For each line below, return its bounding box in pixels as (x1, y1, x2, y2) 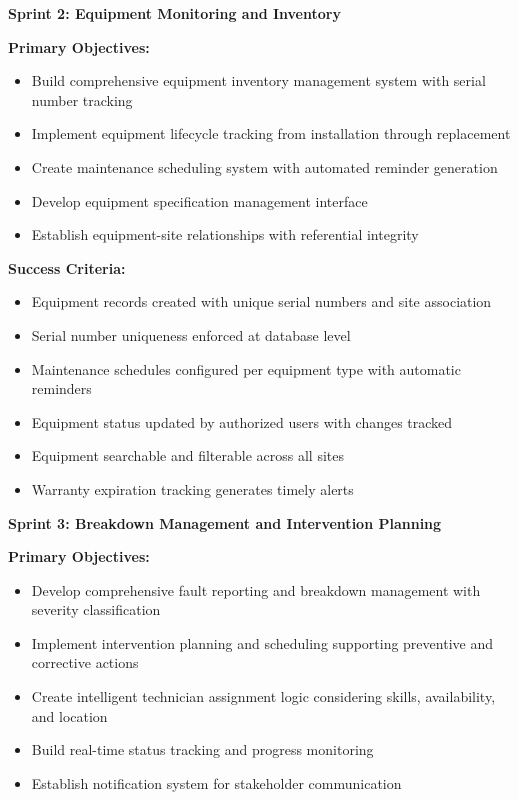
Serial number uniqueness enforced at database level (31, 324, 351, 345)
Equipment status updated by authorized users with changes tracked (31, 411, 453, 432)
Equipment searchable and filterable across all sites (31, 445, 344, 466)
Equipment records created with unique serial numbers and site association (31, 291, 492, 312)
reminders (31, 378, 92, 399)
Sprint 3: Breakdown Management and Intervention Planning (8, 512, 442, 533)
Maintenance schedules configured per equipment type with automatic (31, 358, 461, 379)
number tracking (31, 89, 133, 110)
